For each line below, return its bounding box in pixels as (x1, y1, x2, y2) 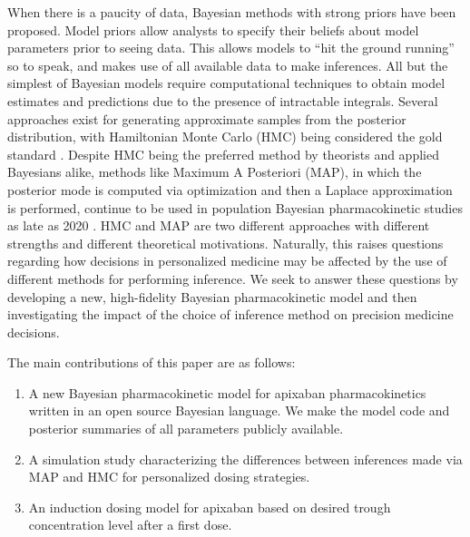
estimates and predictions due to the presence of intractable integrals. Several (7, 91, 438, 110)
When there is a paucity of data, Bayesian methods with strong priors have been (7, 3, 456, 21)
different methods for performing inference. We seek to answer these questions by (7, 268, 458, 288)
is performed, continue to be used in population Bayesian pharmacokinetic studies (7, 198, 463, 217)
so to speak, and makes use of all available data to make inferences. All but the (7, 55, 448, 74)
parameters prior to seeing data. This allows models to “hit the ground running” (7, 38, 455, 57)
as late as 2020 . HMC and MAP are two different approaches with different (7, 216, 430, 235)
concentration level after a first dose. (28, 515, 232, 534)
